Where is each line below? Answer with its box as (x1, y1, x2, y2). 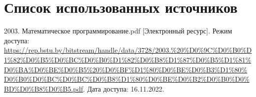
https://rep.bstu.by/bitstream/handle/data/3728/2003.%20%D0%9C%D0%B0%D (4, 45, 252, 55)
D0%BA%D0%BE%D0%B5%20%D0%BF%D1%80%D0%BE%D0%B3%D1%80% (4, 64, 248, 74)
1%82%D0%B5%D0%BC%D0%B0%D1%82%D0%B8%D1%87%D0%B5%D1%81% (4, 54, 252, 65)
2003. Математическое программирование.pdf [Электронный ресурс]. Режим (4, 26, 232, 36)
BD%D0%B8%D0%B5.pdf (4, 83, 83, 94)
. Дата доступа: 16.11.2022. (83, 83, 164, 94)
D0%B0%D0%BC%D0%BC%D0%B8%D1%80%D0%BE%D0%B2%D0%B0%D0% (4, 74, 250, 84)
